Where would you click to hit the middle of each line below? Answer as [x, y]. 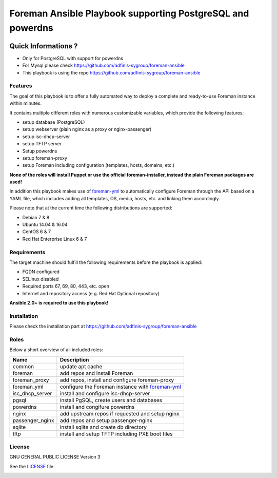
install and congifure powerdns [97, 407]
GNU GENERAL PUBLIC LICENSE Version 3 [55, 457]
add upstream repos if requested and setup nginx [120, 413]
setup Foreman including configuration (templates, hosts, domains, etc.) [98, 165]
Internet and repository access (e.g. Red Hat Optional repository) [91, 293]
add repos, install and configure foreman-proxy [117, 380]
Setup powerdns [40, 151]
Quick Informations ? [44, 46]
